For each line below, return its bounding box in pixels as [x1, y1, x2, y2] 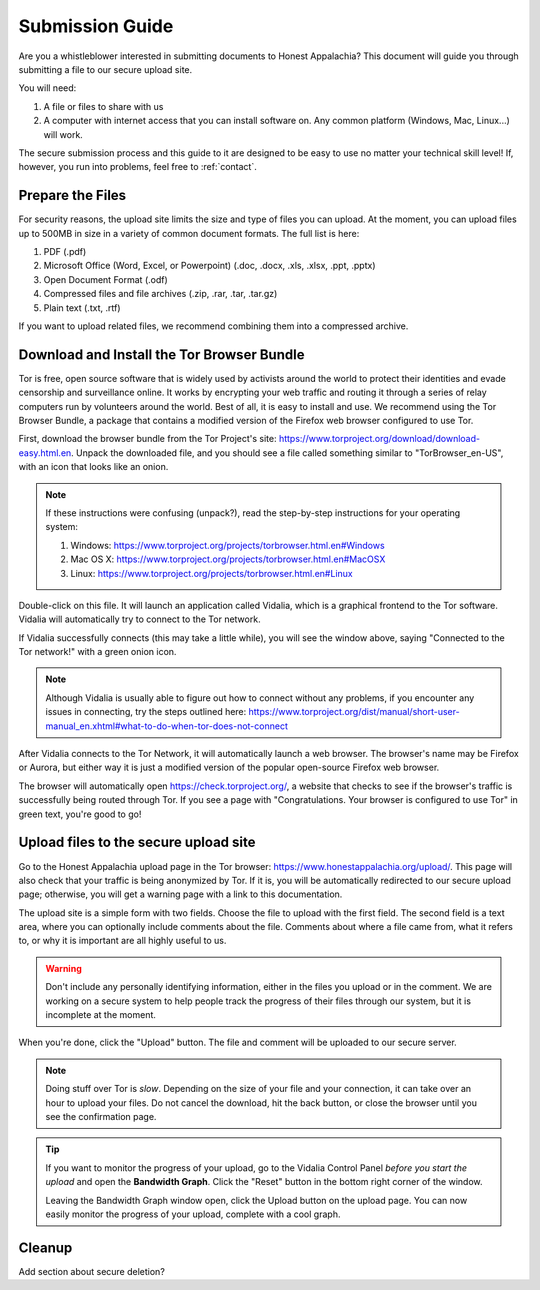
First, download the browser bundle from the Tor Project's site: [18, 433, 277, 445]
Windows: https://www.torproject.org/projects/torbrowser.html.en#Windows [70, 539, 385, 551]
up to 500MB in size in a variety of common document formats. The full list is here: [18, 227, 360, 239]
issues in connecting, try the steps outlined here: [45, 706, 247, 718]
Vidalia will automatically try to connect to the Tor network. [18, 613, 261, 625]
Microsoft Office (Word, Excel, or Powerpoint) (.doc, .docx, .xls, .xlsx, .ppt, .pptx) [43, 260, 376, 272]
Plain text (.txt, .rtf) [43, 301, 121, 314]
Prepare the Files [18, 187, 127, 204]
